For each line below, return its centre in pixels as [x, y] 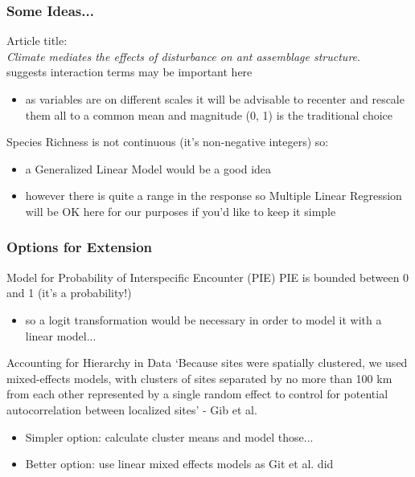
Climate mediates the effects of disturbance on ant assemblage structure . [183, 56]
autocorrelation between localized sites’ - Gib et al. [132, 409]
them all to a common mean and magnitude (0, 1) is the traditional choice [209, 114]
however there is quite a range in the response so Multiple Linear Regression [214, 196]
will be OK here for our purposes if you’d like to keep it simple [181, 211]
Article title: [37, 41]
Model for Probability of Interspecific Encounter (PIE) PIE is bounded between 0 [208, 277]
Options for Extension [80, 247]
